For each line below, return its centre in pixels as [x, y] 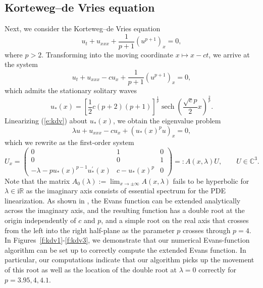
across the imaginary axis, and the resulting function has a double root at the [125, 210]
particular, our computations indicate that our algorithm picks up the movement [129, 260]
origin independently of [40, 220]
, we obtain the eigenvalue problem [167, 121]
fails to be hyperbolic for [211, 181]
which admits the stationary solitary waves [71, 90]
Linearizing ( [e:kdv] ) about [46, 121]
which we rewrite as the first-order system [69, 142]
